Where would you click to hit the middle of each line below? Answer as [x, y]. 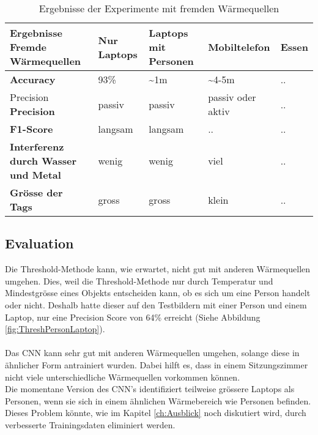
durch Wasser [43, 161]
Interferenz [37, 147]
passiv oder [232, 97]
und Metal [35, 175]
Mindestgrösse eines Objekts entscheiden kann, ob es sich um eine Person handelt [158, 293]
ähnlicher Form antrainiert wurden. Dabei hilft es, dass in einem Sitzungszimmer [157, 364]
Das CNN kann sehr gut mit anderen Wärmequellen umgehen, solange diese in [152, 353]
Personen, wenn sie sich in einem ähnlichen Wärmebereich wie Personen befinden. [158, 400]
